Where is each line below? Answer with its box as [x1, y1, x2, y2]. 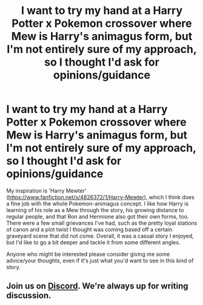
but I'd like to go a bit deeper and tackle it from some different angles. [6, 238, 181, 246]
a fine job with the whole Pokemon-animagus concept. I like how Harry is [6, 200, 189, 207]
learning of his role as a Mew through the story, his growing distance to [6, 206, 184, 213]
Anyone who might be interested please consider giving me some [6, 250, 170, 258]
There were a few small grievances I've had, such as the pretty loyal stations [6, 219, 198, 227]
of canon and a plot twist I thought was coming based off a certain [6, 225, 173, 233]
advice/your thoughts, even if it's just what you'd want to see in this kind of [6, 256, 194, 264]
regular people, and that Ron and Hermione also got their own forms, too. [6, 213, 189, 220]
